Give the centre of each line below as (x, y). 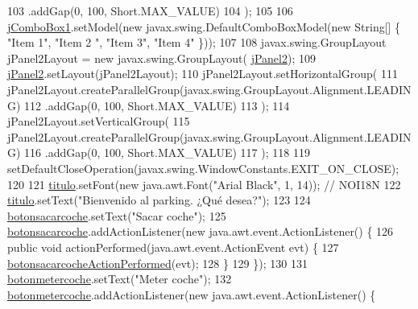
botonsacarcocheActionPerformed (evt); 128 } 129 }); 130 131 (157, 263)
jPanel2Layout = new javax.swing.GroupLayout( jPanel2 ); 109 (161, 58)
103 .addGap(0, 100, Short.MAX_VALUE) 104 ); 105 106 (150, 10)
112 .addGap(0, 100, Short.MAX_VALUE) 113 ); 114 (157, 105)
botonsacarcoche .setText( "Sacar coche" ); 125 (117, 215)
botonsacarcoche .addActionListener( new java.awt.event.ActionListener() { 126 (201, 231)
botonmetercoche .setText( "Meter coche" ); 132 (120, 279)
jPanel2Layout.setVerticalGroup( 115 (99, 121)
